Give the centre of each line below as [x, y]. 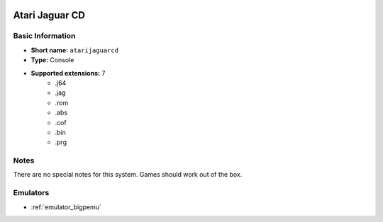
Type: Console [52, 60]
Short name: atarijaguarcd [75, 50]
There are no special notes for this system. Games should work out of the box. [128, 175]
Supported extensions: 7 [68, 73]
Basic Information [44, 36]
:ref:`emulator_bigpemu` [66, 207]
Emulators [31, 193]
